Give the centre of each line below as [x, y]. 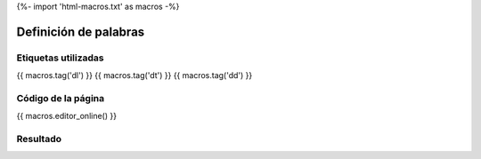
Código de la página [61, 98]
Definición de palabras [81, 32]
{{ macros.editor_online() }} [67, 116]
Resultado [39, 139]
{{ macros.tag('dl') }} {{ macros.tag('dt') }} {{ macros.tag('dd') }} [135, 76]
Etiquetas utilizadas [60, 58]
